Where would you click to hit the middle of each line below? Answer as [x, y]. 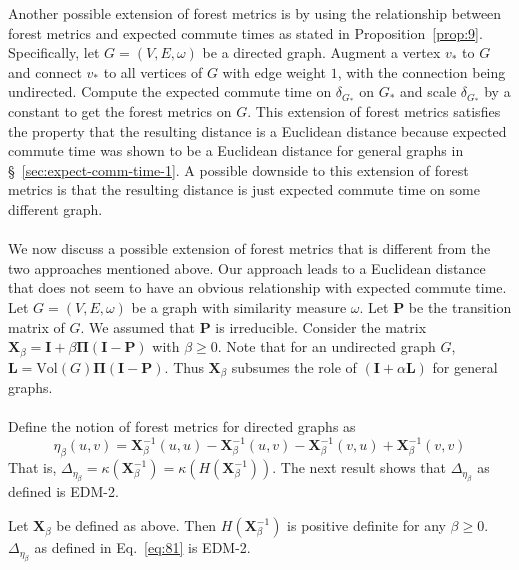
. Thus [184, 366]
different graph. [55, 208]
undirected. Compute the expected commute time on [170, 91]
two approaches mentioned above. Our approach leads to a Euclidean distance [247, 267]
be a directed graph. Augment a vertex [321, 52]
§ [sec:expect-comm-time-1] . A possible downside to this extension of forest [238, 169]
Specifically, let [54, 52]
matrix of [36, 326]
